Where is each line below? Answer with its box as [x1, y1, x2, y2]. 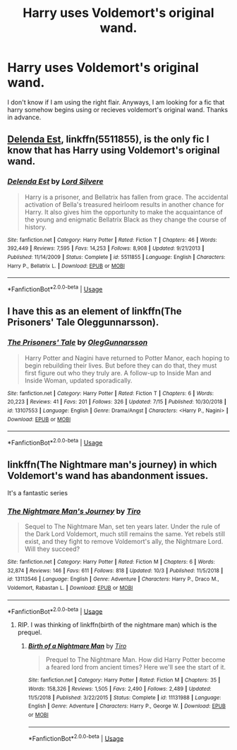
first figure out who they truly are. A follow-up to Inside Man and [24, 368, 212, 377]
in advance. [7, 113, 42, 121]
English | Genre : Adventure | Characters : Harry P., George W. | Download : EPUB [28, 703, 226, 710]
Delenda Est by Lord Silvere [7, 176, 104, 186]
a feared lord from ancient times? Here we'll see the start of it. [45, 663, 226, 672]
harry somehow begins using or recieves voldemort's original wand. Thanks [7, 105, 228, 114]
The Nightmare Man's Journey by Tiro [7, 506, 141, 516]
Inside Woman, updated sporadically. [24, 376, 133, 385]
